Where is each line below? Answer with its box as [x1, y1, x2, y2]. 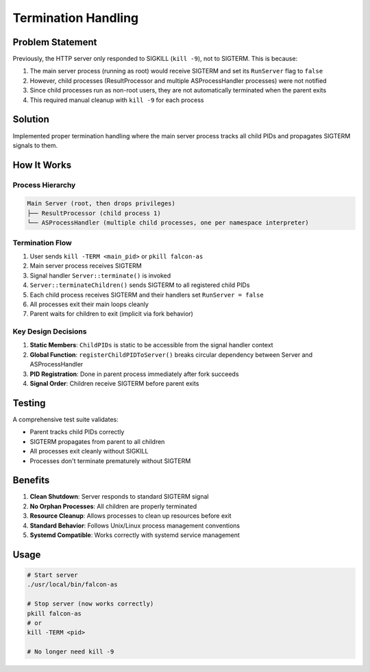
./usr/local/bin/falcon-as [27, 581, 118, 588]
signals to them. [12, 141, 58, 149]
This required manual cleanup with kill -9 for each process [29, 96, 204, 104]
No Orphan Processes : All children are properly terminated [29, 502, 197, 510]
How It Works [12, 159, 72, 171]
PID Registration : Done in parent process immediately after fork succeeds [29, 370, 239, 378]
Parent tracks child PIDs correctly [29, 428, 125, 436]
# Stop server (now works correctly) [27, 600, 154, 608]
